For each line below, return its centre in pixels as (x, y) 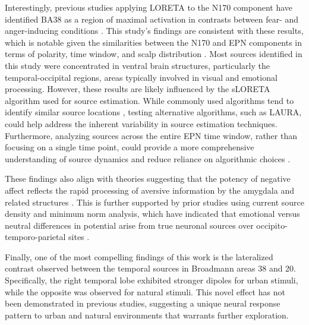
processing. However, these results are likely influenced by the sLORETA (138, 89)
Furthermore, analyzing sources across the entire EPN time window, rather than (151, 135)
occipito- (272, 225)
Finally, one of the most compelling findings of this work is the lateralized (139, 256)
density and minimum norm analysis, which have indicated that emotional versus (152, 214)
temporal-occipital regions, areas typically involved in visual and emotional (141, 77)
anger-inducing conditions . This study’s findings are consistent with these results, (154, 31)
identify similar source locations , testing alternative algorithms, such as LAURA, (153, 112)
